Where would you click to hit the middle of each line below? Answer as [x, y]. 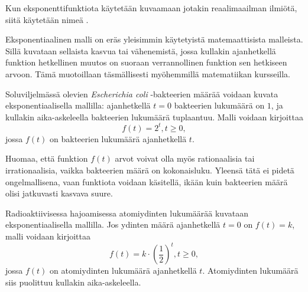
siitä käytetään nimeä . [47, 19]
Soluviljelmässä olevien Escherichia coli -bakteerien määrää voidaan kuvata [142, 93]
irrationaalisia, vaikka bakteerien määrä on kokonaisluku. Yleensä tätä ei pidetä [150, 170]
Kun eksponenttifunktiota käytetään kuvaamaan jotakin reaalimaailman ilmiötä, [151, 8]
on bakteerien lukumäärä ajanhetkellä [118, 138]
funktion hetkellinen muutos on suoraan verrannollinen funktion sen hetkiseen [146, 62]
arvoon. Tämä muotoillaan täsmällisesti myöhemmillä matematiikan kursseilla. [148, 73]
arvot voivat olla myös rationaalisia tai [185, 158]
